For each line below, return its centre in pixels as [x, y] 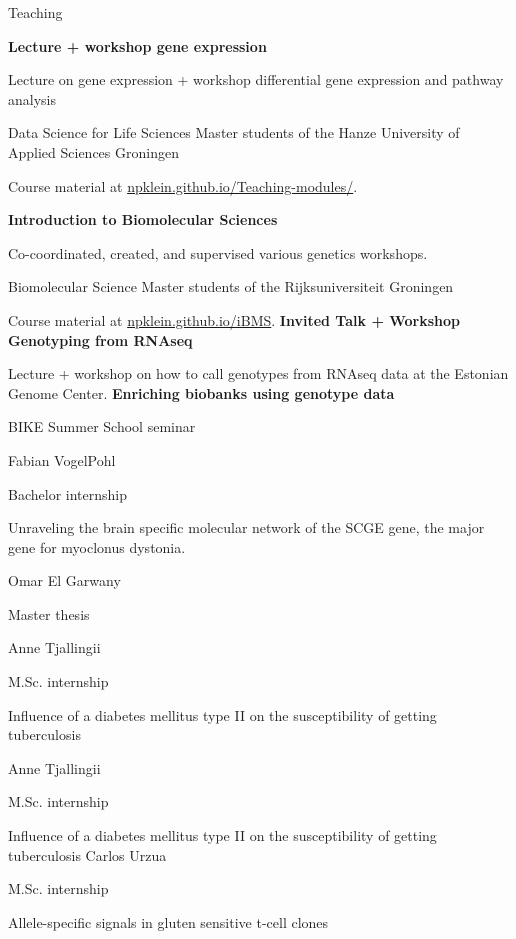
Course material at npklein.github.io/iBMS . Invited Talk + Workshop [234, 319]
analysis [32, 98]
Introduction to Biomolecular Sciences [143, 219]
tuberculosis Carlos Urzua [87, 854]
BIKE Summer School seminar [102, 426]
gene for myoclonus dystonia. [97, 546]
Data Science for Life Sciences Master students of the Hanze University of [234, 132]
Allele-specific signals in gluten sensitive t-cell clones [168, 921]
